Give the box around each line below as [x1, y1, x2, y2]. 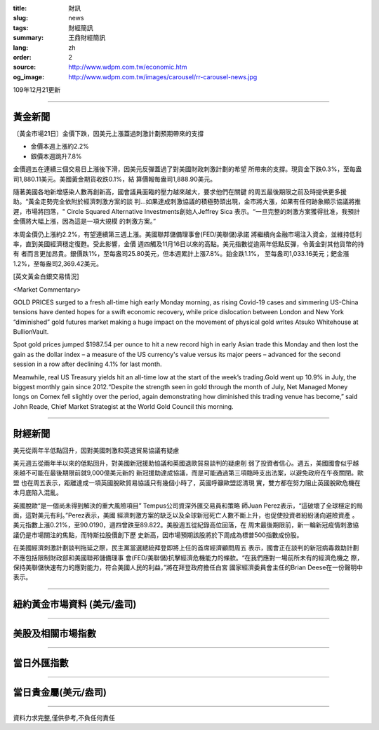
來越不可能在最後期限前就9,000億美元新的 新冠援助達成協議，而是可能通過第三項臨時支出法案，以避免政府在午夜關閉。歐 [13, 468, 364, 477]
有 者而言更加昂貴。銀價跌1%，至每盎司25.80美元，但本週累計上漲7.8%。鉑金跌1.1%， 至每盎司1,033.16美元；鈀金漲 [13, 250, 350, 258]
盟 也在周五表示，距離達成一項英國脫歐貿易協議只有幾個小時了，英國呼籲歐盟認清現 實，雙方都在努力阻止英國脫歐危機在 [13, 478, 361, 487]
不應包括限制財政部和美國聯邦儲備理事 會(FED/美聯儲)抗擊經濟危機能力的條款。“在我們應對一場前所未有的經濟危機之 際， [13, 553, 364, 562]
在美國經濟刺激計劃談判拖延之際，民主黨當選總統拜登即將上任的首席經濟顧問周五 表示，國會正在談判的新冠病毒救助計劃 [13, 543, 359, 552]
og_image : [13, 72, 45, 81]
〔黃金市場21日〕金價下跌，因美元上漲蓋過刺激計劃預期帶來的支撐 [13, 130, 204, 138]
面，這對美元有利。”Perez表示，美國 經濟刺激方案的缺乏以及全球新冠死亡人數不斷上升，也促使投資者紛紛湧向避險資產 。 [13, 511, 359, 520]
